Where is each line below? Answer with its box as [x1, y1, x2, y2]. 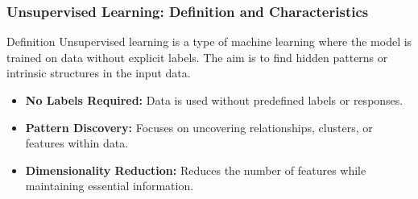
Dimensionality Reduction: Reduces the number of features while [25, 161, 366, 178]
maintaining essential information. [25, 177, 194, 194]
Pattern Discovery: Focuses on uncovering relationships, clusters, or [25, 118, 373, 135]
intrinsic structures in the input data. [6, 64, 191, 81]
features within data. [25, 135, 129, 151]
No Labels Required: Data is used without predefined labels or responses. [25, 92, 404, 108]
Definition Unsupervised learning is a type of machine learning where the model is [6, 33, 412, 50]
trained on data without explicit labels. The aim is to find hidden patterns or [6, 48, 388, 65]
